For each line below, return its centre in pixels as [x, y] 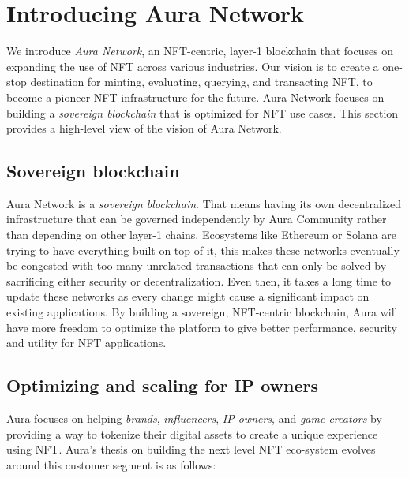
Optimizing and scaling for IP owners [162, 385]
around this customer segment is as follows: [111, 464]
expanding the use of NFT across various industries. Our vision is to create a [193, 66]
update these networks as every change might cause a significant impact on [188, 296]
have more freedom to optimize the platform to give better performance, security [202, 327]
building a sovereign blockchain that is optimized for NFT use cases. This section [203, 112]
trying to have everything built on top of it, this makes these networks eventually [203, 250]
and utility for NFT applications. [86, 343]
